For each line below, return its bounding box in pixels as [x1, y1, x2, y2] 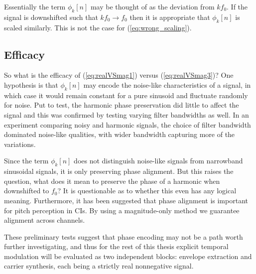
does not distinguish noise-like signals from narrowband [74, 155, 243, 166]
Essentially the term [4, 1, 66, 11]
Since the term [4, 155, 49, 166]
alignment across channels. [4, 215, 85, 225]
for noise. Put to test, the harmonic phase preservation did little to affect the [4, 100, 239, 110]
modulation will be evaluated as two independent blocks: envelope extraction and [4, 251, 252, 261]
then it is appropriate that [129, 11, 210, 22]
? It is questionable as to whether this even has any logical [57, 185, 237, 196]
